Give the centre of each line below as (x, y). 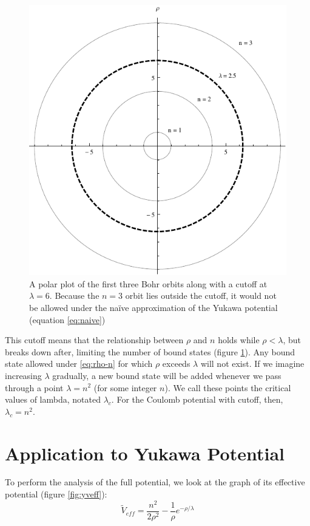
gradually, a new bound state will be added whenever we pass (167, 375)
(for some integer (125, 387)
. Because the (74, 295)
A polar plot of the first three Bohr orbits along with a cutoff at (148, 283)
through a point (34, 387)
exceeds (176, 364)
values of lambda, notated (53, 399)
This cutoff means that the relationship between (94, 340)
